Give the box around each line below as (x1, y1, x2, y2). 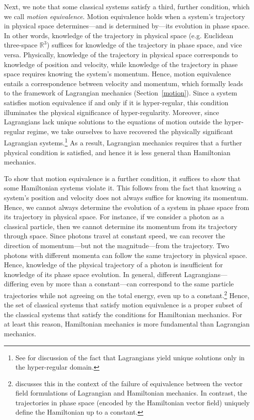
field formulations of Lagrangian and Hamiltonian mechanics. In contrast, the (15, 388, 247, 398)
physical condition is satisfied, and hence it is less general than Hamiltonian (4, 147, 231, 157)
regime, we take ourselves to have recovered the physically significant (27, 126, 233, 136)
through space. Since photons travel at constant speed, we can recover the (4, 231, 225, 241)
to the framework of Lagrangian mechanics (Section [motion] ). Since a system (4, 88, 237, 98)
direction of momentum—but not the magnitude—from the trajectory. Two (4, 240, 230, 250)
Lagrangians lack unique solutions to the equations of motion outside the (4, 117, 222, 127)
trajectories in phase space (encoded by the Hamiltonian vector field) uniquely (15, 397, 250, 407)
